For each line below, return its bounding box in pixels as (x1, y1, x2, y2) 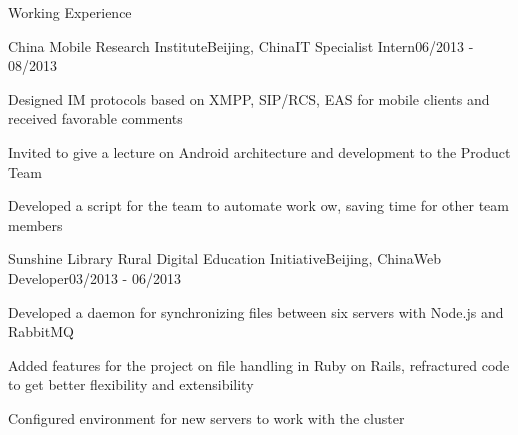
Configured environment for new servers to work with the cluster (8, 407, 405, 428)
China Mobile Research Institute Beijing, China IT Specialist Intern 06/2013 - (8, 35, 474, 56)
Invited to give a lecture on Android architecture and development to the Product (8, 141, 511, 162)
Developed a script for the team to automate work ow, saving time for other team (8, 195, 509, 216)
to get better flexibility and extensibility (8, 374, 254, 395)
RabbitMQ (8, 321, 74, 342)
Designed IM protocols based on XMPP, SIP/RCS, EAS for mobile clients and (8, 88, 490, 109)
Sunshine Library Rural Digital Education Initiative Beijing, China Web (8, 248, 441, 269)
